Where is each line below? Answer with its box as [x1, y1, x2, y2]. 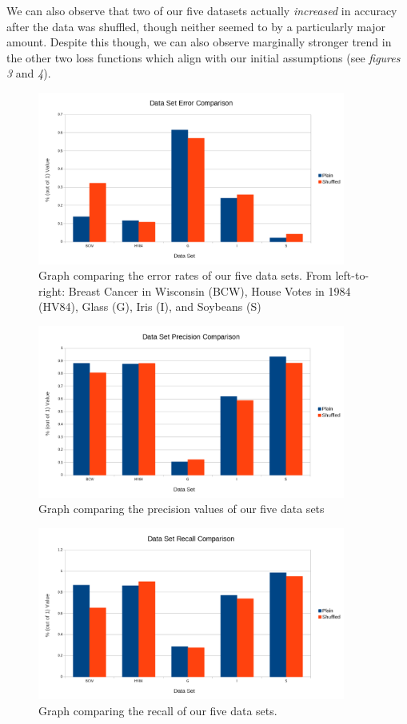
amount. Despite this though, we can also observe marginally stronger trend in [6, 34, 392, 50]
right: [38, 282, 66, 299]
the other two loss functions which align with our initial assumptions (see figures [6, 49, 401, 66]
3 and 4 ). [6, 65, 51, 82]
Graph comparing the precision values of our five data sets [38, 500, 325, 517]
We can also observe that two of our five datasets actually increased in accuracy [6, 2, 397, 18]
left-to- [335, 267, 369, 284]
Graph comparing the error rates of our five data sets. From [38, 267, 332, 284]
